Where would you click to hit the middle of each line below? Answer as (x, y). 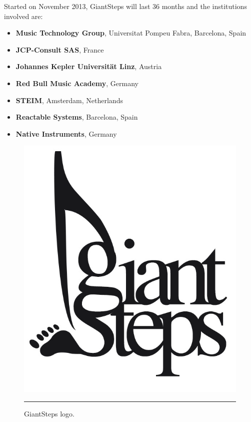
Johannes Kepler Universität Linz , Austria (89, 66)
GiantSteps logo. (49, 413)
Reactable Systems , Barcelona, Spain (77, 117)
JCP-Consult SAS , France (60, 49)
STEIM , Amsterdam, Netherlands (69, 100)
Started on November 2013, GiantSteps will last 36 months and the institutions (125, 6)
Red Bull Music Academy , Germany (77, 83)
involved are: (23, 16)
